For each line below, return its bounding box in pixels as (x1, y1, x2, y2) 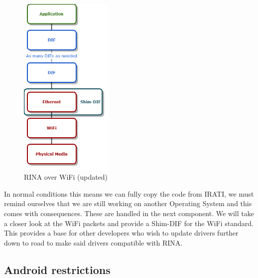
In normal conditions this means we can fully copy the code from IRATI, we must (4, 188, 254, 199)
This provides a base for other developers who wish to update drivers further (4, 228, 239, 238)
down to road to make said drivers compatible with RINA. (4, 237, 183, 248)
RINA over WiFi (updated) (24, 172, 108, 182)
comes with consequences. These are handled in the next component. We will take (4, 208, 254, 219)
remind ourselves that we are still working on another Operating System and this (4, 198, 252, 209)
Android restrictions (4, 262, 111, 277)
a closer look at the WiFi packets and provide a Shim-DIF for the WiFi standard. (4, 218, 254, 228)
